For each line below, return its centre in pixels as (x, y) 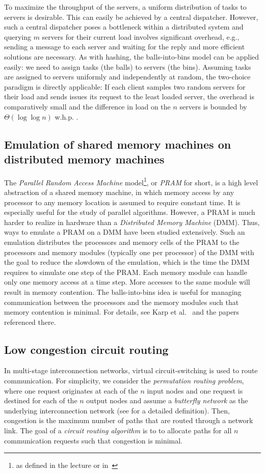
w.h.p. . (67, 116)
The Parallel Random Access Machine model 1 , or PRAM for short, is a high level (131, 181)
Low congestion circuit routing (86, 349)
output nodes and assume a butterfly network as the (167, 400)
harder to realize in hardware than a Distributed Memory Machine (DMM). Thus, (132, 222)
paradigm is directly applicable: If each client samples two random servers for (125, 86)
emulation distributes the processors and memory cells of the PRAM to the (122, 242)
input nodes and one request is (195, 390)
